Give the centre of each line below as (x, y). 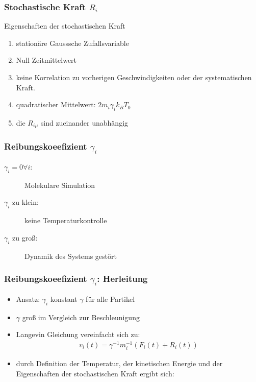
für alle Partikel (110, 299)
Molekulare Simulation (60, 185)
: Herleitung (122, 279)
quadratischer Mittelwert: (56, 104)
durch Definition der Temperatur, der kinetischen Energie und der (119, 363)
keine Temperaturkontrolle (66, 220)
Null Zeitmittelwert (46, 60)
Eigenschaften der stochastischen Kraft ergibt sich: (95, 373)
